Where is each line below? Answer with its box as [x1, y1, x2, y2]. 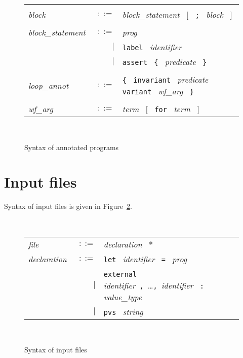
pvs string [103, 305, 143, 317]
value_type [103, 291, 142, 303]
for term [154, 103, 190, 115]
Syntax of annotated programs [24, 141, 119, 152]
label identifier [122, 41, 182, 53]
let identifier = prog [103, 253, 187, 265]
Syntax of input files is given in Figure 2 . [4, 201, 132, 211]
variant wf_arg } [122, 85, 194, 97]
